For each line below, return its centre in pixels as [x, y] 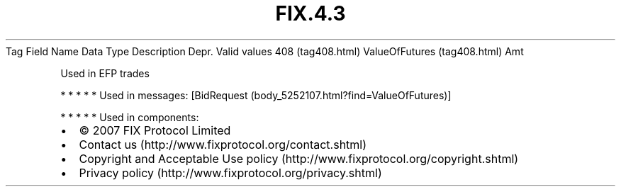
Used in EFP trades [105, 73]
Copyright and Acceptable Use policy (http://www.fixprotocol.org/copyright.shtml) [299, 158]
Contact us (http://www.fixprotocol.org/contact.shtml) [223, 144]
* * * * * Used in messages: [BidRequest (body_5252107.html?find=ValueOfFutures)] [256, 95]
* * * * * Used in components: [130, 117]
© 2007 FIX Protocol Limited [155, 130]
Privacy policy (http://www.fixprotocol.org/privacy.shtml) [230, 173]
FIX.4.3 [310, 13]
